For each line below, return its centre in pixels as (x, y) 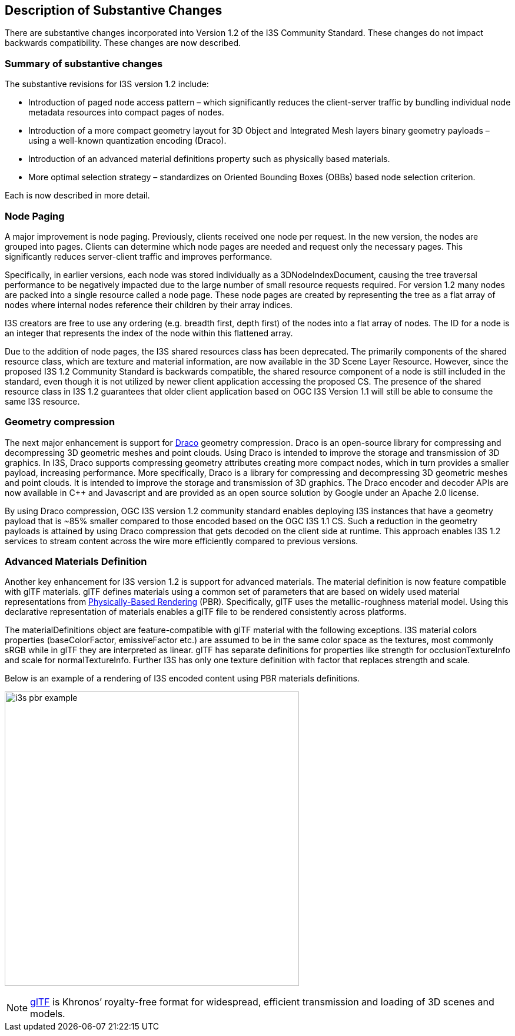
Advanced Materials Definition (76, 562)
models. (48, 1014)
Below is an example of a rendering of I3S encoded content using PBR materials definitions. (182, 678)
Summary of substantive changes (84, 63)
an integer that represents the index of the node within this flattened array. (149, 333)
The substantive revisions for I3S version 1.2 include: (107, 84)
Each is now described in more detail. (77, 196)
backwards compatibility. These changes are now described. (123, 43)
